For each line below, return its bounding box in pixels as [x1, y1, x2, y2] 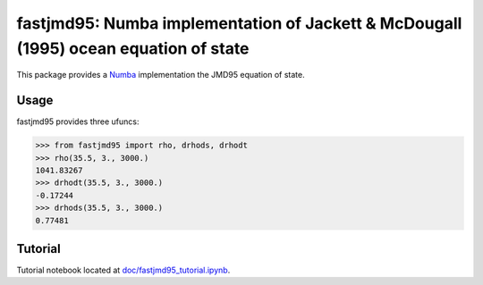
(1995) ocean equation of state [16, 38, 250, 58]
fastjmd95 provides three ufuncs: [16, 116, 140, 127]
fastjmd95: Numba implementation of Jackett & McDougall [16, 13, 462, 33]
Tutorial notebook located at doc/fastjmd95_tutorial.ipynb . [16, 264, 231, 276]
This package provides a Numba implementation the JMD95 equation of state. [16, 70, 305, 80]
